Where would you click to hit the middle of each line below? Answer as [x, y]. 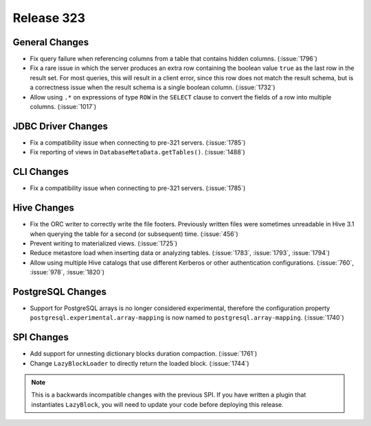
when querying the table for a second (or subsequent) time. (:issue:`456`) [134, 234]
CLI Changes [41, 172]
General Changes [51, 42]
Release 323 [49, 18]
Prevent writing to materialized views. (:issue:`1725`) [104, 243]
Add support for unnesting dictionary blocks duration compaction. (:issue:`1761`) [144, 354]
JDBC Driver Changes [60, 126]
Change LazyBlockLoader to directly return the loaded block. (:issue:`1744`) [140, 363]
